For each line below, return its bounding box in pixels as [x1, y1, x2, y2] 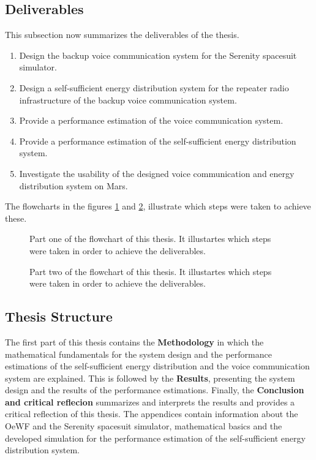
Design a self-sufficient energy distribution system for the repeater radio [19, 81, 289, 94]
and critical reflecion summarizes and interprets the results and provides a [5, 395, 295, 408]
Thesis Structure [5, 307, 113, 326]
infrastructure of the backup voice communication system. [19, 93, 237, 106]
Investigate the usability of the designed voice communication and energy [19, 167, 295, 179]
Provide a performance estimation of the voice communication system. [19, 114, 284, 127]
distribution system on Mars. [19, 179, 128, 192]
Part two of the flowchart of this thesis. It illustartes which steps [29, 265, 272, 277]
